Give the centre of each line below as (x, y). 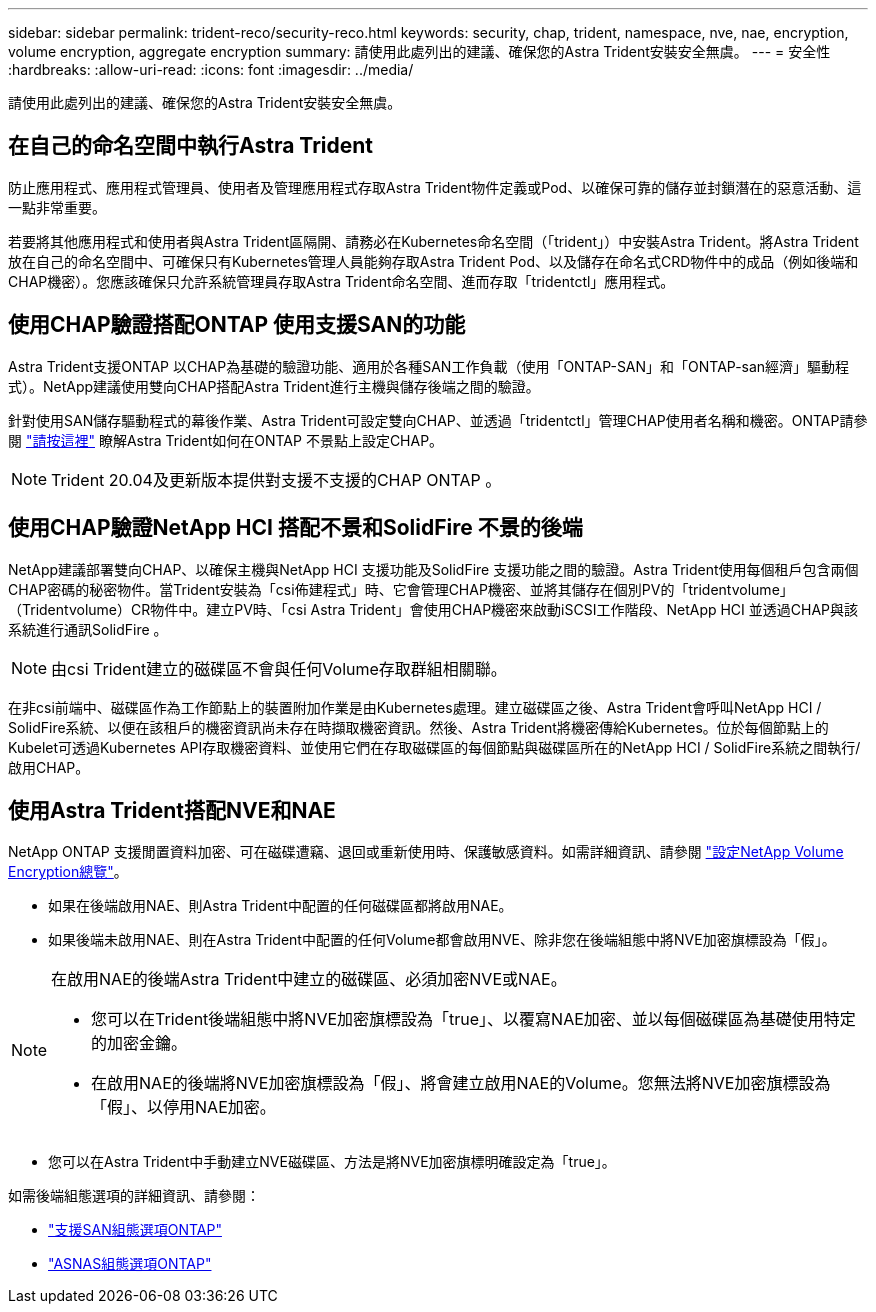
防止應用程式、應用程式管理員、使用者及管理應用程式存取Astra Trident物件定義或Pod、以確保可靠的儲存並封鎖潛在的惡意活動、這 (435, 187)
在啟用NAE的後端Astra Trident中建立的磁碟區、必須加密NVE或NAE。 (309, 979)
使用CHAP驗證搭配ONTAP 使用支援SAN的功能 (237, 325)
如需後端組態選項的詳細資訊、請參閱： (134, 1196)
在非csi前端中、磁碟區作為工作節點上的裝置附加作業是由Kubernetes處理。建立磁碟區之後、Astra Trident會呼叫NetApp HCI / (415, 707)
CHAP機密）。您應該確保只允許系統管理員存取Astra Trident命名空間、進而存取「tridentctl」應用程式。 (341, 281)
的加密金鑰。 (139, 1043)
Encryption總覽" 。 (68, 872)
